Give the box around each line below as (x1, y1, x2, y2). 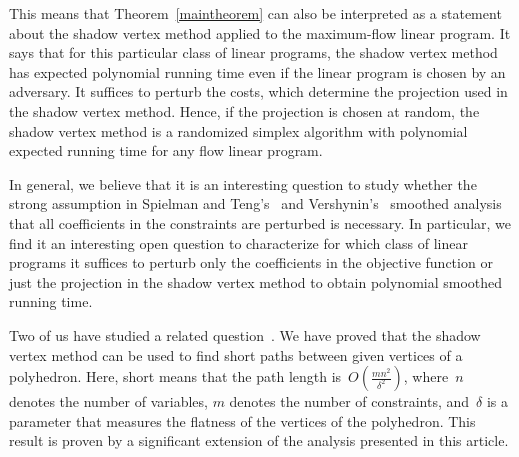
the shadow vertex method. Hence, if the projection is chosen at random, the (9, 100, 480, 121)
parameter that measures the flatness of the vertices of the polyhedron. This (9, 410, 476, 431)
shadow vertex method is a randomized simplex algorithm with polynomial (9, 120, 468, 141)
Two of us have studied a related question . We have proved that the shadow (9, 324, 481, 345)
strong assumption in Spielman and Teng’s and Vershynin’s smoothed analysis (9, 193, 502, 214)
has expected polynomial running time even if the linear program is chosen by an (9, 61, 506, 82)
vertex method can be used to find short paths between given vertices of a (9, 344, 463, 365)
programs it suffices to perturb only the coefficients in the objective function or (9, 252, 493, 273)
